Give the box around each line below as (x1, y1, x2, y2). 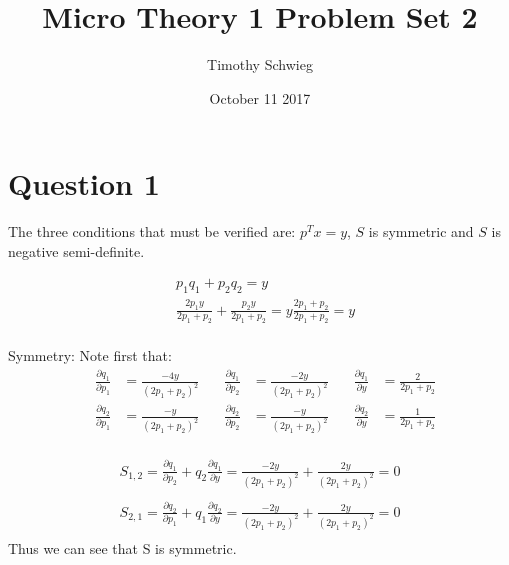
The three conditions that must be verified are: (8, 221, 296, 242)
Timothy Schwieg (207, 54, 313, 75)
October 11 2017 (209, 87, 311, 108)
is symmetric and (368, 221, 474, 242)
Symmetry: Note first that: (8, 345, 172, 366)
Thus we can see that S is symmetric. (8, 537, 237, 558)
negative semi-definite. (8, 240, 145, 261)
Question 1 (8, 163, 160, 204)
